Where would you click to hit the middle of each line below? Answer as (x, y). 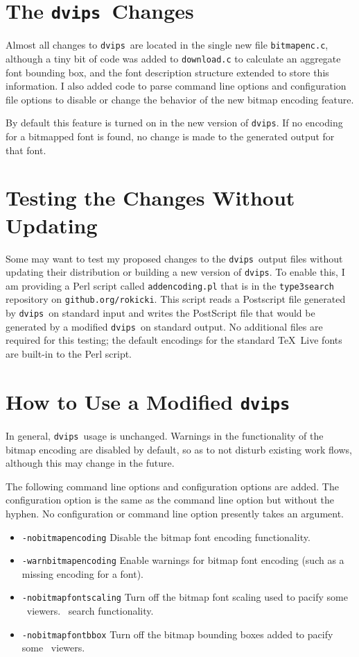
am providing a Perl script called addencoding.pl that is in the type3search (170, 285)
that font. (26, 150)
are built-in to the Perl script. (69, 354)
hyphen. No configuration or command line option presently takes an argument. (175, 513)
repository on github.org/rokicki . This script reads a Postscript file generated (176, 299)
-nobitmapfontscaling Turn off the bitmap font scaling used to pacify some (185, 597)
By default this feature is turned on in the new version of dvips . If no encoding (174, 123)
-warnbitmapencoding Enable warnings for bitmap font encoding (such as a (183, 560)
